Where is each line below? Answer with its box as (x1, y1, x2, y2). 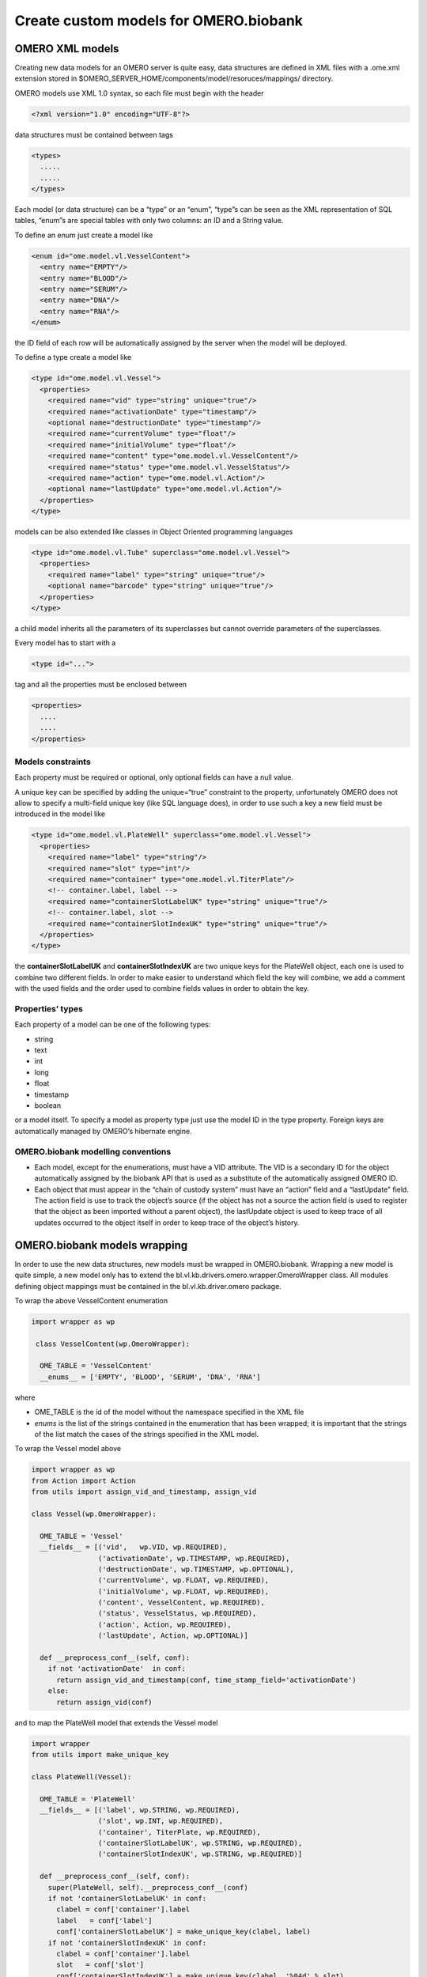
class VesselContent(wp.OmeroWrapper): (36, 1339, 190, 1348)
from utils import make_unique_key (31, 1750, 169, 1759)
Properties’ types (14, 1003, 83, 1014)
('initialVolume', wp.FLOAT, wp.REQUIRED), (97, 1586, 270, 1596)
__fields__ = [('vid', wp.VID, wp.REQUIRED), (40, 1543, 228, 1552)
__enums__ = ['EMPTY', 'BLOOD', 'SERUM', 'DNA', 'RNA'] (40, 1372, 261, 1382)
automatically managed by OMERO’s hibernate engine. (14, 1126, 193, 1136)
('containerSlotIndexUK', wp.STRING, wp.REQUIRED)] (97, 1850, 303, 1858)
